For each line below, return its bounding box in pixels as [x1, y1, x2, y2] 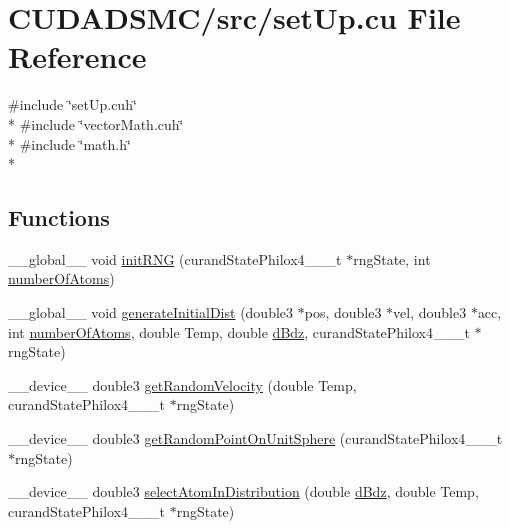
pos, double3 [304, 302, 382, 323]
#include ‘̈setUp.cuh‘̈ [8, 94, 137, 115]
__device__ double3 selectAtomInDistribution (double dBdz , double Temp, [8, 481, 479, 502]
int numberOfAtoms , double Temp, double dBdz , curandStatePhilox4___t [8, 321, 470, 342]
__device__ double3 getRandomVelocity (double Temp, [8, 374, 357, 395]
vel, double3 [393, 302, 467, 323]
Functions [8, 202, 110, 233]
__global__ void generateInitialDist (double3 [8, 302, 294, 323]
